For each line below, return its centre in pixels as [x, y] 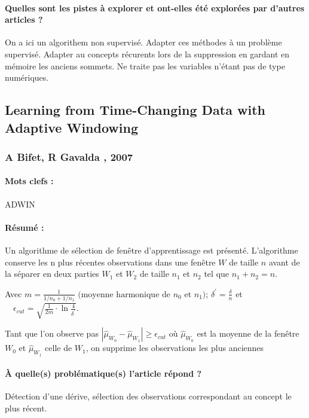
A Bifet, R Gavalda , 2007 [69, 156]
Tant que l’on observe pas [52, 333]
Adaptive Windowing [71, 127]
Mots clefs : [29, 181]
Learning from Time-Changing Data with [135, 110]
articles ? [24, 19]
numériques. [27, 77]
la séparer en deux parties [52, 274]
